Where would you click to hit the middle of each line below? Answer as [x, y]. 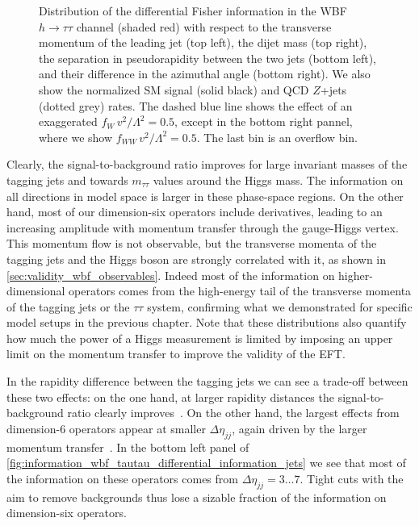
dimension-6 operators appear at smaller [106, 428]
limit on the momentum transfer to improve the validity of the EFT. [176, 354]
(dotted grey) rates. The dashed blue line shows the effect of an [196, 105]
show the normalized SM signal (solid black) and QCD [174, 89]
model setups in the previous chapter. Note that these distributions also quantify [207, 322]
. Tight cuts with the [352, 478]
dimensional [36, 291]
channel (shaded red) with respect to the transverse [204, 26]
